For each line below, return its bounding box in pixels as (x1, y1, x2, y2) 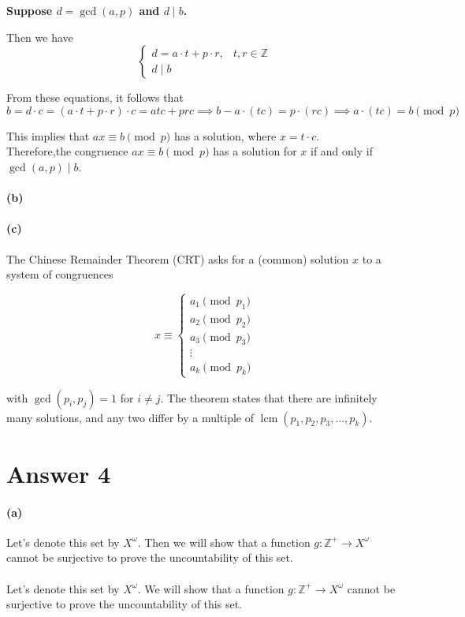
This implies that (6, 127, 90, 144)
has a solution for (213, 143, 297, 159)
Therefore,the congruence (6, 143, 128, 159)
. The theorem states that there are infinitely (160, 389, 378, 406)
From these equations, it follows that (6, 89, 184, 106)
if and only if (310, 143, 373, 159)
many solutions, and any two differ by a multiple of (6, 409, 255, 425)
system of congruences (6, 266, 113, 282)
